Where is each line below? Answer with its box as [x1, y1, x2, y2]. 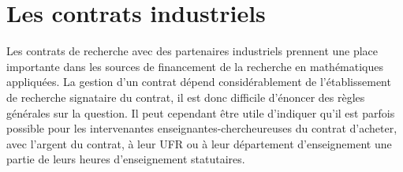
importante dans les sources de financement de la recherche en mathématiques [6, 58, 384, 74]
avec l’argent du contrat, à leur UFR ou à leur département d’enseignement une [6, 135, 392, 151]
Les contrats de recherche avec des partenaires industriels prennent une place [6, 43, 379, 59]
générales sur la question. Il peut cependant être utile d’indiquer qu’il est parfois [6, 104, 395, 121]
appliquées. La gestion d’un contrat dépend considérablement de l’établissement [6, 73, 391, 90]
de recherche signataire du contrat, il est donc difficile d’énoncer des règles [6, 88, 365, 105]
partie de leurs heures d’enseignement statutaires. [6, 151, 245, 167]
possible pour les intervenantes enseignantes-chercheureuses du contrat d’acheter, [6, 120, 397, 136]
